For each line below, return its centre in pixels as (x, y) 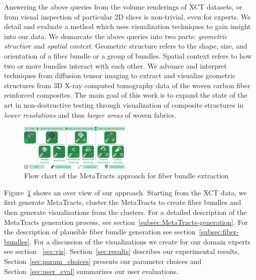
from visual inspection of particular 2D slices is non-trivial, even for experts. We (127, 16)
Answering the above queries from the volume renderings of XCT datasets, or (123, 7)
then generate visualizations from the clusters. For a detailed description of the (125, 212)
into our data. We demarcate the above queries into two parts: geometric (116, 36)
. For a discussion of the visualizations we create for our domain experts (140, 241)
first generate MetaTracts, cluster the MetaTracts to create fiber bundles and (123, 202)
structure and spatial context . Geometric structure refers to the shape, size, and (126, 46)
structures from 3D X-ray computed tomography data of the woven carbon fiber (127, 85)
